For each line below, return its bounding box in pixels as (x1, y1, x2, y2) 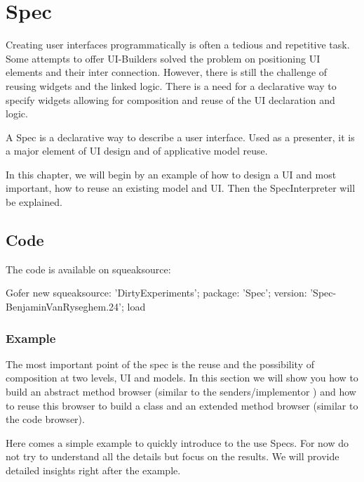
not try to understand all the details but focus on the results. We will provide (6, 449, 339, 464)
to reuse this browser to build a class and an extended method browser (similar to (6, 398, 358, 412)
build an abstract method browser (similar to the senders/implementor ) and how (6, 384, 356, 399)
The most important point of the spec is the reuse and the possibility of (6, 356, 314, 371)
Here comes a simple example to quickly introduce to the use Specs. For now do (6, 435, 349, 450)
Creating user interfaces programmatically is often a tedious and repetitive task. (6, 37, 350, 52)
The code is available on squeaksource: (6, 261, 171, 276)
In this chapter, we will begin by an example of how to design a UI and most (6, 167, 337, 181)
